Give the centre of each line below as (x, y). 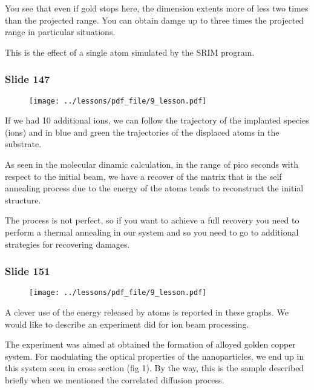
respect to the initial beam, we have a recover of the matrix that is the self (143, 176)
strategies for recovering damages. (67, 244)
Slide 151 (28, 271)
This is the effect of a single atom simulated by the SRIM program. (130, 52)
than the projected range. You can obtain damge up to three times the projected (155, 20)
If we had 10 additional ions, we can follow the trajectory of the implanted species (157, 120)
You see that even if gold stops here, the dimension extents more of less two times (157, 8)
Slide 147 (28, 79)
